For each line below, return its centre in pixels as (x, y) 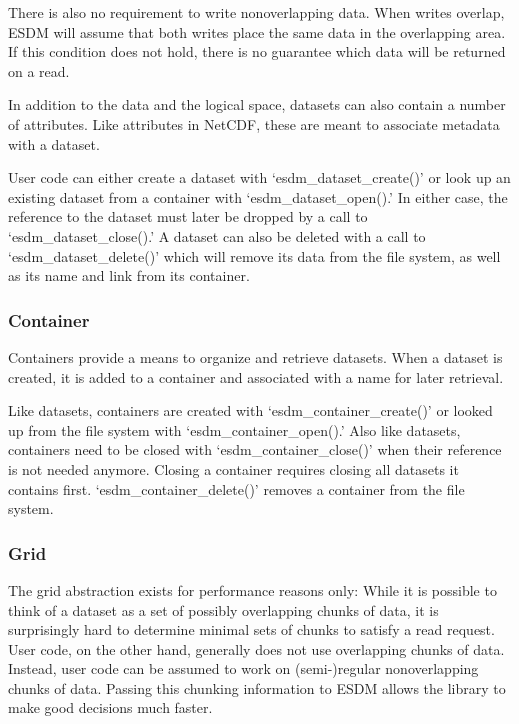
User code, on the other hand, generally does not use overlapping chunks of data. (256, 648)
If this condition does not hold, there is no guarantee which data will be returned (257, 51)
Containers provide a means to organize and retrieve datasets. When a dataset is (255, 356)
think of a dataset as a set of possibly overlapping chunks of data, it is (223, 609)
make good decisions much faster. (110, 707)
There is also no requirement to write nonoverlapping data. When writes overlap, (256, 12)
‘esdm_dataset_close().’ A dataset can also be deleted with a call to (217, 235)
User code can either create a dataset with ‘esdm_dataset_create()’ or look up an (259, 177)
